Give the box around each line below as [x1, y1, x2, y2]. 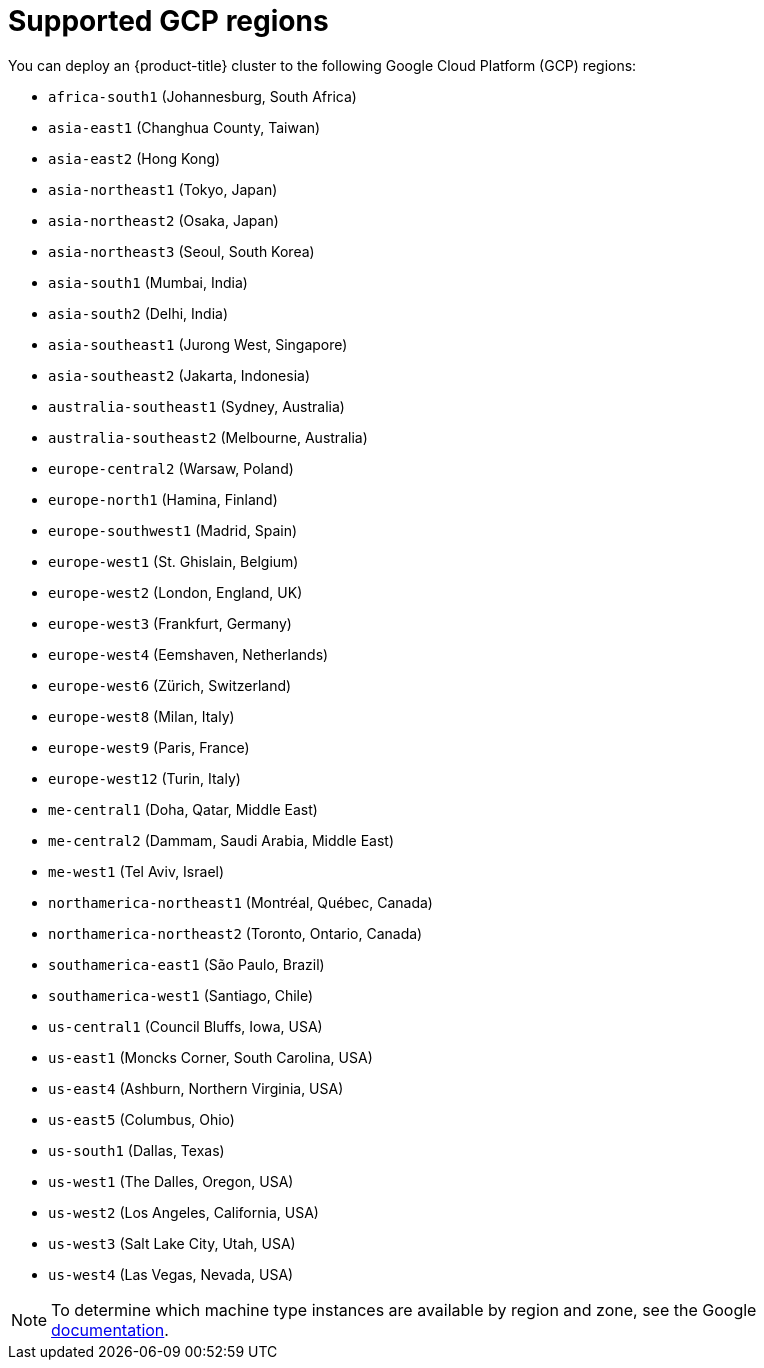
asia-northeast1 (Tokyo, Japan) [48, 180, 278, 198]
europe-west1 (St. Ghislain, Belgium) [48, 552, 299, 570]
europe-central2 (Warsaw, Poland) [48, 459, 294, 477]
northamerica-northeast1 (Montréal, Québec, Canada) [48, 893, 433, 911]
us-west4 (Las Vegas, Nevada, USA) [48, 1265, 294, 1283]
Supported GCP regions [8, 4, 329, 38]
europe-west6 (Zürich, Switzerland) [48, 676, 292, 694]
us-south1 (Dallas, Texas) [48, 1141, 225, 1159]
